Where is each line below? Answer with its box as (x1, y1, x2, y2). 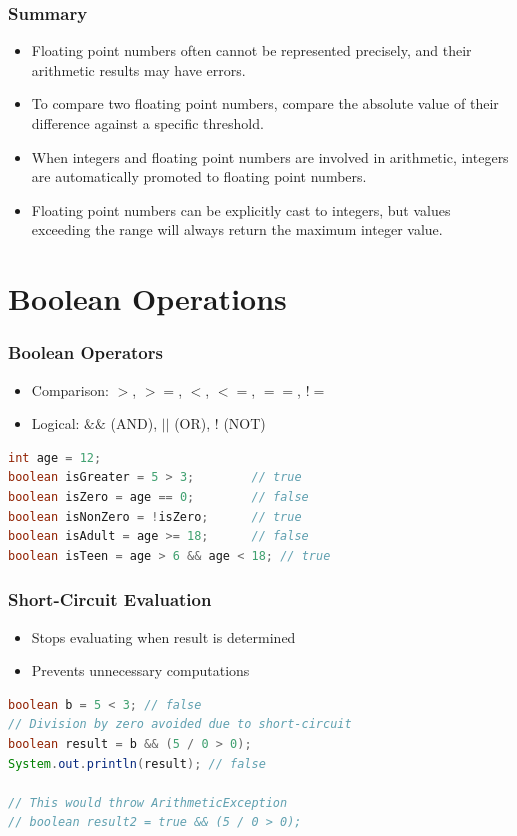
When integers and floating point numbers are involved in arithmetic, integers (31, 146, 509, 167)
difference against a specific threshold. (31, 113, 264, 133)
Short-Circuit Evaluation (8, 587, 212, 612)
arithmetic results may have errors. (31, 59, 246, 80)
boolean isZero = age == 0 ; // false (8, 489, 309, 504)
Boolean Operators (8, 340, 163, 365)
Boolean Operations (8, 278, 287, 319)
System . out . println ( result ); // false (8, 756, 266, 771)
